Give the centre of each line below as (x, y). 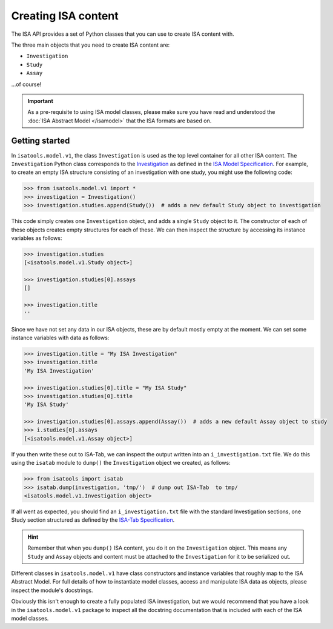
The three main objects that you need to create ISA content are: (91, 45)
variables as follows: (37, 238)
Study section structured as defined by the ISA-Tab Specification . (93, 520)
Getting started (41, 141)
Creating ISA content (65, 16)
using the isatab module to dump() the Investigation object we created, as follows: (121, 463)
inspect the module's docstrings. (52, 590)
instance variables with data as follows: (60, 338)
